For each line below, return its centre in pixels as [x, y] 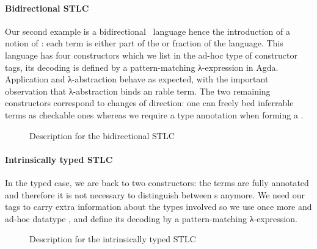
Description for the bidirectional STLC [102, 135]
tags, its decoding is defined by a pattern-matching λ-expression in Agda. [142, 67]
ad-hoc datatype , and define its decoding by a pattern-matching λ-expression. [151, 218]
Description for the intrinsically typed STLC [113, 239]
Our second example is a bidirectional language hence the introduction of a [148, 31]
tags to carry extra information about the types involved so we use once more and [158, 207]
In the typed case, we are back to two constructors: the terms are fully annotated [157, 182]
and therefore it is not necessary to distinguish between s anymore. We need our [155, 194]
